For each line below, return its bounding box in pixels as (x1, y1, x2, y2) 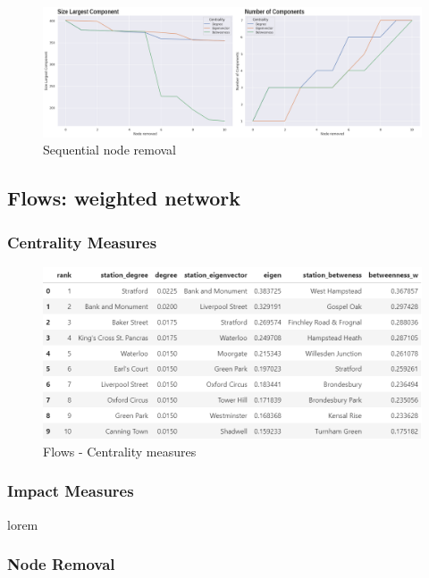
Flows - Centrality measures (43, 441, 197, 460)
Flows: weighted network (7, 184, 241, 212)
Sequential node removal (43, 140, 176, 159)
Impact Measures (7, 480, 134, 502)
